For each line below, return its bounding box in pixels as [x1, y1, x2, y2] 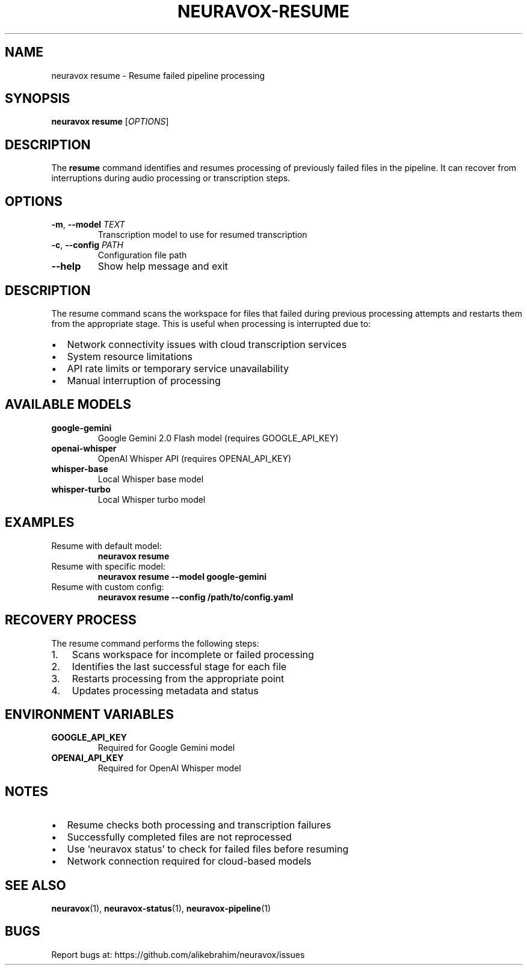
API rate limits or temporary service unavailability [67, 362, 289, 375]
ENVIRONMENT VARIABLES [5, 706, 174, 722]
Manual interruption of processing [67, 374, 221, 387]
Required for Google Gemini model [97, 742, 235, 753]
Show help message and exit [97, 260, 228, 273]
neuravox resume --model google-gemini [97, 571, 267, 582]
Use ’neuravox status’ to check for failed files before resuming [67, 843, 349, 856]
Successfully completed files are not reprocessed [67, 831, 292, 844]
